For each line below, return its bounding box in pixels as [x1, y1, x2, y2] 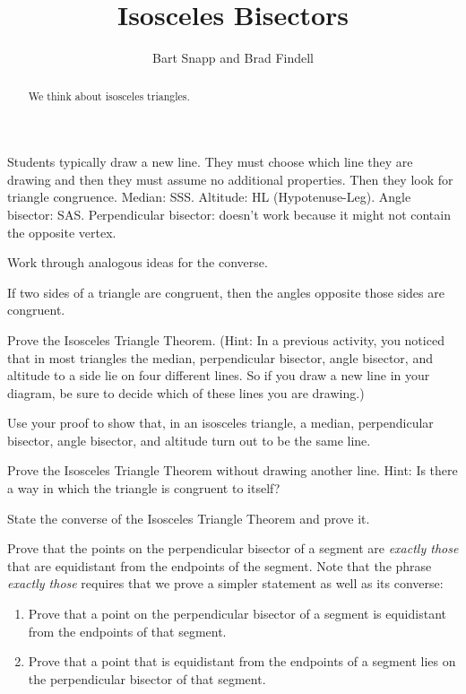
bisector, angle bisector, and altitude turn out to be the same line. [7, 430, 371, 449]
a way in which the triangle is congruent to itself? [7, 479, 280, 498]
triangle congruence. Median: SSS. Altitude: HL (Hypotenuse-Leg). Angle [7, 187, 411, 206]
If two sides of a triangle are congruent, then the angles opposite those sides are [7, 282, 444, 301]
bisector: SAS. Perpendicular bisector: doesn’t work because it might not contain [7, 204, 451, 223]
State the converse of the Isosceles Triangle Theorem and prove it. [7, 508, 370, 527]
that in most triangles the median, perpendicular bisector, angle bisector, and [7, 348, 433, 367]
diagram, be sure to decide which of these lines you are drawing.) [7, 383, 365, 402]
